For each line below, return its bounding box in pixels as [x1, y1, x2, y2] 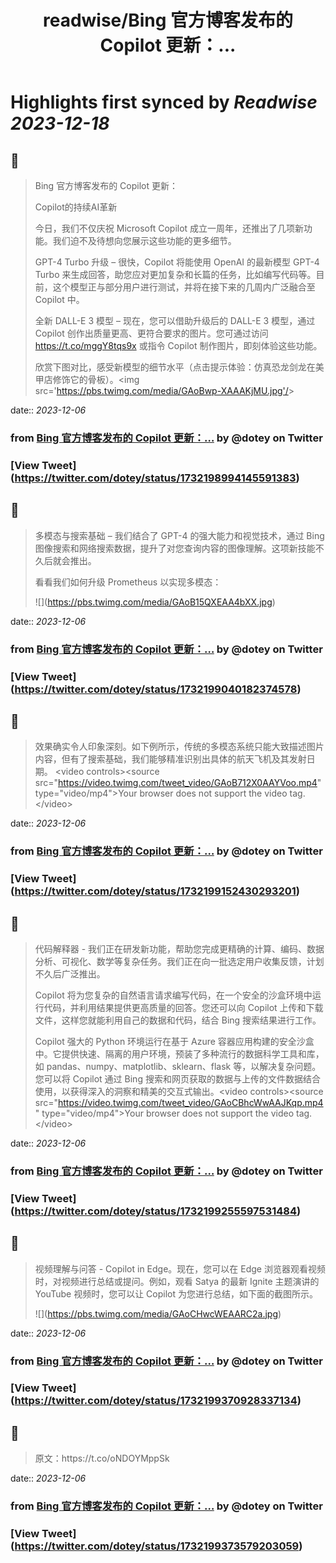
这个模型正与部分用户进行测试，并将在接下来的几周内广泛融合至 [52, 281, 316, 293]
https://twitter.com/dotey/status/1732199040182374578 [14, 682, 298, 696]
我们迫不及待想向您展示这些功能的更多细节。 [52, 235, 237, 246]
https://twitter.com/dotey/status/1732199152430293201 [14, 884, 297, 898]
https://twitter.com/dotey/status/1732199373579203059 [14, 1539, 300, 1553]
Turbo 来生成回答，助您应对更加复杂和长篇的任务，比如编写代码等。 [34, 269, 317, 280]
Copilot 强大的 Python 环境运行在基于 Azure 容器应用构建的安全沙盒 [34, 1035, 315, 1047]
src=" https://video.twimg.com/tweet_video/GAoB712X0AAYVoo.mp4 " [34, 777, 322, 789]
